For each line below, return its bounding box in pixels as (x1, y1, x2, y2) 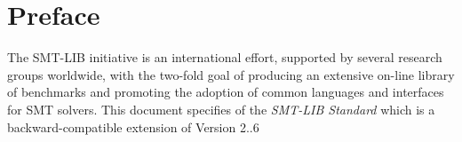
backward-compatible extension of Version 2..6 (7, 117, 259, 136)
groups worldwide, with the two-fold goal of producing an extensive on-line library (7, 65, 455, 83)
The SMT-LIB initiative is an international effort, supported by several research (7, 48, 442, 67)
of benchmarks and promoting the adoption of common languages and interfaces (7, 83, 444, 101)
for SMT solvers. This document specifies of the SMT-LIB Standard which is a (7, 99, 435, 118)
